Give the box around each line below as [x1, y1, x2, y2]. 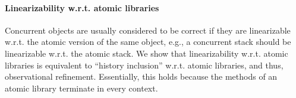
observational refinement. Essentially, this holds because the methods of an [5, 70, 278, 83]
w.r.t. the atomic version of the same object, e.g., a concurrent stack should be [5, 35, 291, 48]
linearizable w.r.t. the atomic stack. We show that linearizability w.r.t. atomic [5, 47, 288, 59]
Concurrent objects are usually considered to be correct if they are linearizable [5, 24, 291, 36]
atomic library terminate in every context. [5, 81, 158, 94]
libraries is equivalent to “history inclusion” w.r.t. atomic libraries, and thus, [5, 58, 284, 71]
